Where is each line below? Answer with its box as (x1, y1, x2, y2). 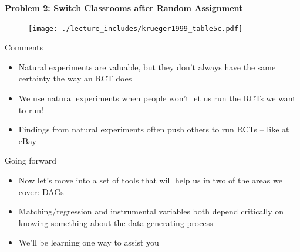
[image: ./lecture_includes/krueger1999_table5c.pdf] (28, 24, 243, 33)
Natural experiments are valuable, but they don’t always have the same (18, 60, 276, 73)
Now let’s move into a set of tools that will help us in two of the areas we (18, 174, 282, 186)
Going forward (5, 154, 57, 166)
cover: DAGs (18, 185, 64, 197)
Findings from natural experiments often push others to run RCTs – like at (18, 123, 289, 135)
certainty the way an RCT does (18, 72, 132, 84)
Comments (5, 41, 43, 53)
